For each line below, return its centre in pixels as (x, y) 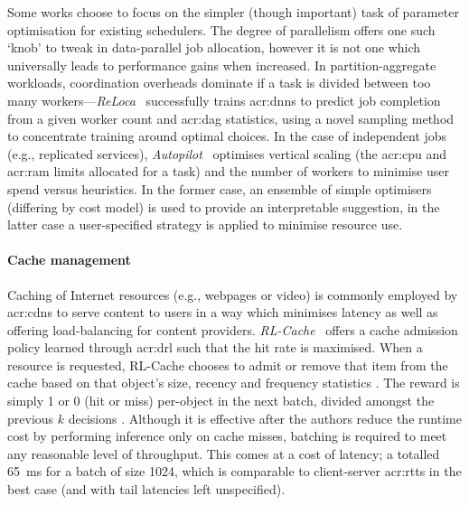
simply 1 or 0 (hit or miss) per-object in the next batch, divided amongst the (221, 401)
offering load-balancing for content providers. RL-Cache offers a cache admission (233, 329)
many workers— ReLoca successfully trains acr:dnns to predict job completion (224, 100)
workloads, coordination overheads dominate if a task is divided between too (219, 83)
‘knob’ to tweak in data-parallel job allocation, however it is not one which (214, 47)
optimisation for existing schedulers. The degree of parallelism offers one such (221, 29)
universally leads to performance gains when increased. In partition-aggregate (222, 65)
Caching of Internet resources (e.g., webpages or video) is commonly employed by (233, 294)
